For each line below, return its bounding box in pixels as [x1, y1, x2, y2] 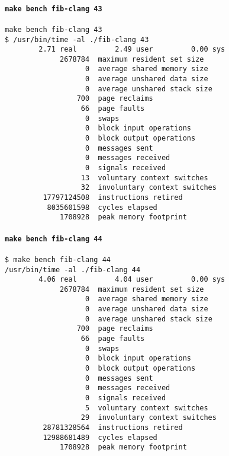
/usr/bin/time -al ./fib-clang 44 [5, 265, 141, 274]
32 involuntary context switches [80, 183, 217, 192]
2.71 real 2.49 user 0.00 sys [38, 45, 225, 54]
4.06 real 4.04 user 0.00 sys [38, 275, 225, 284]
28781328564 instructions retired [43, 423, 183, 432]
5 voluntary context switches [85, 403, 208, 412]
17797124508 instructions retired [43, 193, 183, 202]
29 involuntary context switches [80, 413, 217, 422]
